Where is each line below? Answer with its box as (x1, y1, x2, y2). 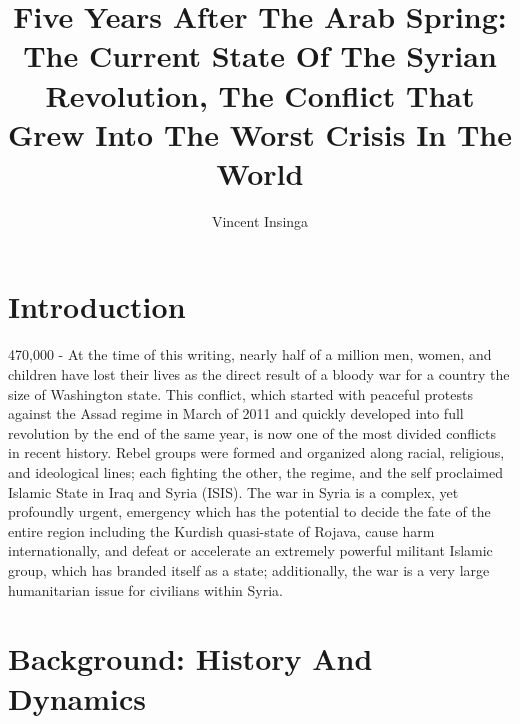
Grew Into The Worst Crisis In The (8, 113, 513, 154)
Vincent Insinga (211, 210, 309, 231)
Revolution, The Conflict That (45, 74, 475, 115)
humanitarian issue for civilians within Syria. (8, 579, 283, 600)
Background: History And (8, 638, 373, 679)
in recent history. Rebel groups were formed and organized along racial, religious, (8, 442, 505, 463)
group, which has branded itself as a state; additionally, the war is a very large (8, 559, 490, 580)
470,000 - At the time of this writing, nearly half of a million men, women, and (8, 344, 492, 365)
